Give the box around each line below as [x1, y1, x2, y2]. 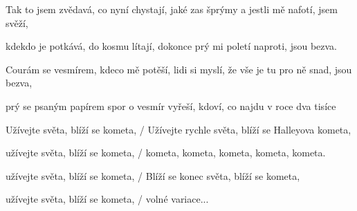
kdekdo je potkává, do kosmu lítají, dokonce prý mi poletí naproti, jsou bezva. [6, 39, 337, 53]
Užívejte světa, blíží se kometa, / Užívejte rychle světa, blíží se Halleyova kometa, [6, 122, 351, 136]
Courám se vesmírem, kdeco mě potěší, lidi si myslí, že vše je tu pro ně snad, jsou [6, 62, 352, 76]
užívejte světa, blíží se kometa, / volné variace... [6, 192, 209, 206]
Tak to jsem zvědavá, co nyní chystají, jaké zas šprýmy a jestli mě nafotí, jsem [6, 2, 338, 16]
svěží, [6, 15, 28, 30]
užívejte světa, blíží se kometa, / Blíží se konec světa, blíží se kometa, [6, 168, 300, 183]
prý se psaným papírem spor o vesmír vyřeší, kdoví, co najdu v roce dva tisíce [6, 98, 336, 113]
